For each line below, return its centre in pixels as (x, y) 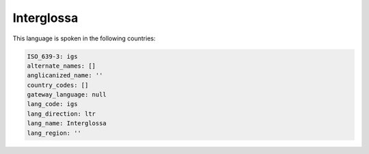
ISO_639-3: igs (52, 56)
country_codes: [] (58, 85)
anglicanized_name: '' (65, 76)
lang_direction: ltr (61, 114)
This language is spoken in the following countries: (84, 38)
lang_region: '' (54, 133)
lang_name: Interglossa (67, 124)
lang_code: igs (52, 104)
